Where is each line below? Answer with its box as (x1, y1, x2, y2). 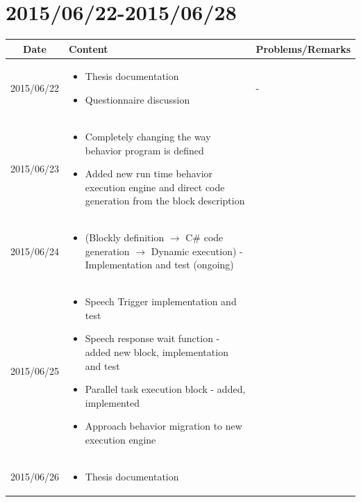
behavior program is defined (85, 143, 204, 157)
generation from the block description (85, 193, 245, 208)
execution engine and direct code (85, 179, 225, 194)
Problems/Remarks (255, 41, 351, 56)
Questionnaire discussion (85, 92, 190, 107)
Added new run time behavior (85, 166, 213, 181)
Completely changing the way (85, 129, 211, 143)
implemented (85, 395, 140, 410)
